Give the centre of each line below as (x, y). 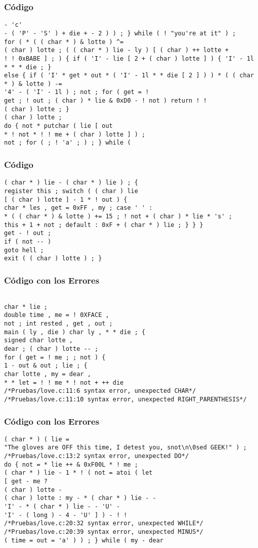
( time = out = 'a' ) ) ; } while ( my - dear (84, 540)
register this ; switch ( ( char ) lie (71, 191)
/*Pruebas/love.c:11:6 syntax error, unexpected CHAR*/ (100, 391)
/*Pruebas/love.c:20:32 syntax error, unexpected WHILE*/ (104, 523)
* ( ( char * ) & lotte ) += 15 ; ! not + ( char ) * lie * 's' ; (118, 216)
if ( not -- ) (28, 241)
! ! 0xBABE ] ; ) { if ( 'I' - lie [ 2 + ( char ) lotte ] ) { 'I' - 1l (129, 58)
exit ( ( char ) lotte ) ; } (53, 259)
